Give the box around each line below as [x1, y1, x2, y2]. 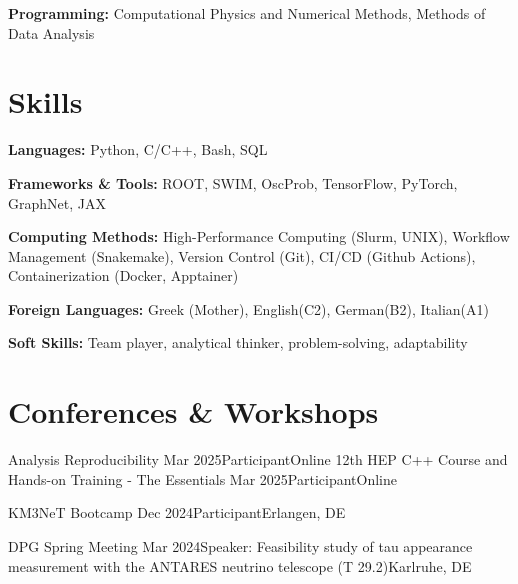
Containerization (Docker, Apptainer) [8, 265, 239, 286]
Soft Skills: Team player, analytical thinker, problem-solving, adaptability [8, 332, 468, 353]
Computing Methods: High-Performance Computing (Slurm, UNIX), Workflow [8, 226, 510, 247]
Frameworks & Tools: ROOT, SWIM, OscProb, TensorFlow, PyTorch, [8, 172, 458, 193]
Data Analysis [8, 22, 95, 43]
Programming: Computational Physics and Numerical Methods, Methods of [8, 3, 486, 23]
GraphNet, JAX [8, 192, 106, 213]
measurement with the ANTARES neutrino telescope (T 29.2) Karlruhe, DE [8, 555, 472, 576]
